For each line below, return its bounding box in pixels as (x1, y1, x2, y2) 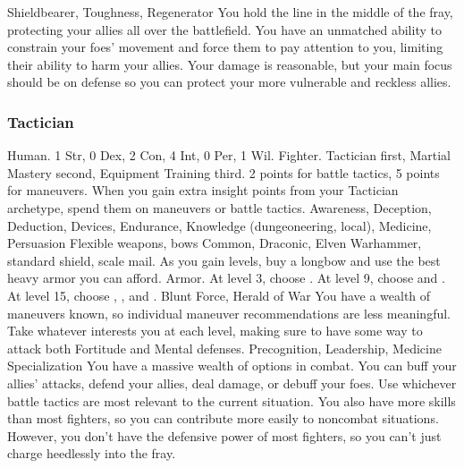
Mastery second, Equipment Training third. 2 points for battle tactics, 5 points (7, 163, 440, 182)
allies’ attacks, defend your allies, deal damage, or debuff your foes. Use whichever (7, 373, 457, 392)
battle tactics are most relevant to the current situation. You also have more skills (7, 391, 456, 410)
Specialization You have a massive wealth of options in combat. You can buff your (7, 356, 457, 375)
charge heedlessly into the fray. (7, 444, 176, 463)
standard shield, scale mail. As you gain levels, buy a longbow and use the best (7, 251, 441, 269)
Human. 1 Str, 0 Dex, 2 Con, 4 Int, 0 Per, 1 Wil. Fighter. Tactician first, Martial (7, 146, 451, 165)
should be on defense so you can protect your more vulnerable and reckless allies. (7, 72, 451, 91)
